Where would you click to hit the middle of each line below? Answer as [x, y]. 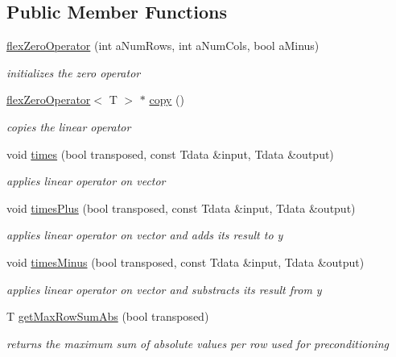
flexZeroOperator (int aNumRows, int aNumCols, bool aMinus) [163, 46]
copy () [167, 100]
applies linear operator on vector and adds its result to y [145, 235]
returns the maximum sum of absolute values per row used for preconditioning [198, 343]
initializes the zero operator [74, 72]
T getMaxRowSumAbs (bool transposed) [108, 316]
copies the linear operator [69, 126]
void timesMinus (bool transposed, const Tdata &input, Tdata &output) [186, 262]
